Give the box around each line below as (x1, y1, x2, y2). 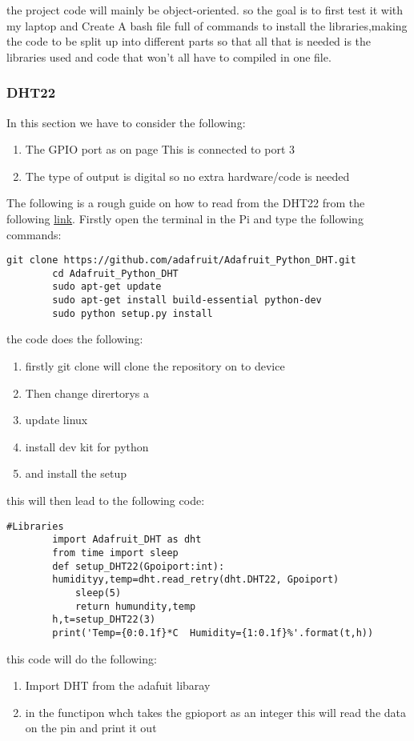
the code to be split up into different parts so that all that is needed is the (6, 33, 372, 50)
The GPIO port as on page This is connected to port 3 (25, 141, 295, 158)
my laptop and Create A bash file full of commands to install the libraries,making (6, 17, 408, 34)
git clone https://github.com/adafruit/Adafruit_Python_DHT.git (6, 254, 356, 266)
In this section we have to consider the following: (6, 114, 246, 130)
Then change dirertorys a (25, 384, 149, 401)
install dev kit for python (25, 438, 149, 455)
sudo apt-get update (52, 281, 162, 293)
